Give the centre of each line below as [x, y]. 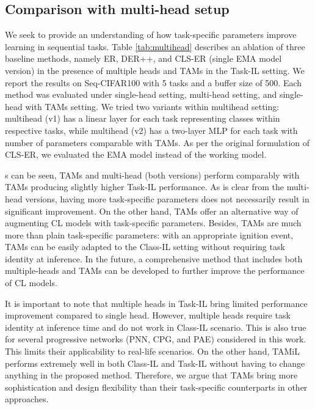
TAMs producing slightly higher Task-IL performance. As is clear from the [144, 187]
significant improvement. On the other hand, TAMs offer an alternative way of [152, 211]
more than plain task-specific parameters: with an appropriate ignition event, [149, 234]
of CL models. [31, 283]
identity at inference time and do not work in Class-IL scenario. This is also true [156, 327]
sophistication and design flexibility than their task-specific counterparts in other [156, 387]
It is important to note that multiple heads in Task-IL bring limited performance [156, 303]
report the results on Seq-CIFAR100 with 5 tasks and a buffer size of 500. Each [154, 82]
